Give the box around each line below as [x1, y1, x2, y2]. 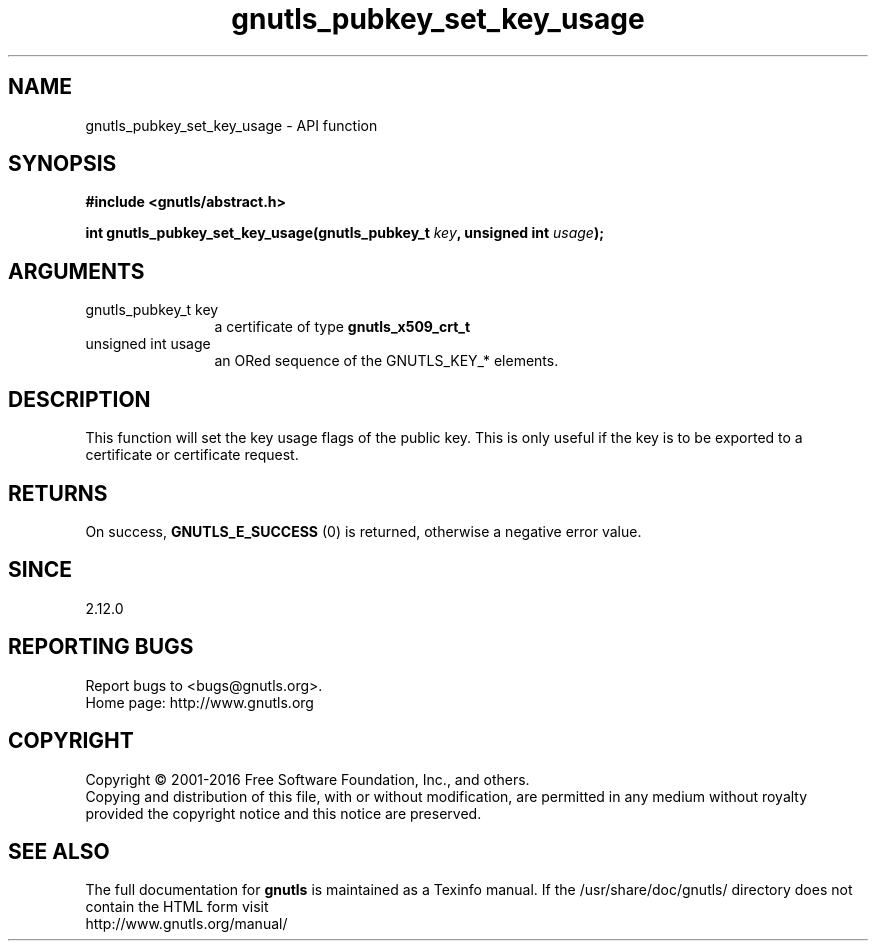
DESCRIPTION [8, 386, 151, 412]
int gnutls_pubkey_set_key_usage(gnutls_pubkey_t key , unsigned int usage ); [85, 224, 604, 242]
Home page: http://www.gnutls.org [85, 693, 314, 711]
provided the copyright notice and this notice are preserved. [85, 804, 482, 822]
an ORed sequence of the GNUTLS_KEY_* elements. [214, 352, 559, 370]
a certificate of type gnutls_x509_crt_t [214, 318, 471, 336]
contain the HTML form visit [85, 898, 269, 916]
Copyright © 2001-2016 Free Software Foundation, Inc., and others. [85, 770, 530, 788]
